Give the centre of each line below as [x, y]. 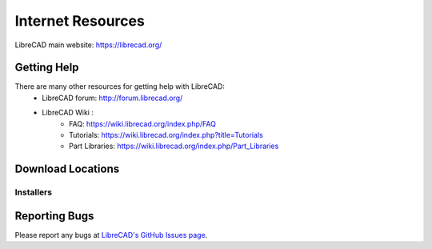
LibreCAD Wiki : [68, 113]
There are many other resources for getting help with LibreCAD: [120, 86]
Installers [33, 192]
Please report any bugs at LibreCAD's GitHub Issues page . [111, 235]
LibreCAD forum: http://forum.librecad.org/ [112, 98]
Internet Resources [80, 21]
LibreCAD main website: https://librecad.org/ [88, 45]
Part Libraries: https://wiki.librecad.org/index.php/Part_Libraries [174, 146]
